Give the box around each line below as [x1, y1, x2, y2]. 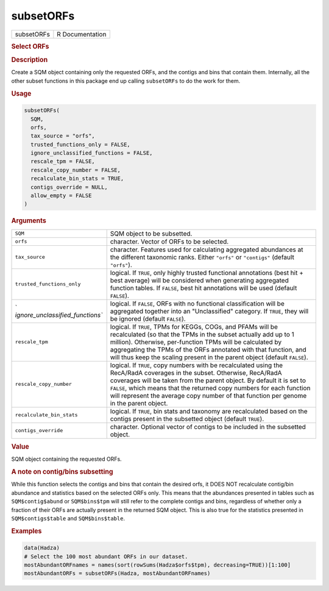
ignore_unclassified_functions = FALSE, [30, 150, 153, 156]
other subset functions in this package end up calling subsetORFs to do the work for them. [11, 77, 241, 85]
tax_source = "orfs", [30, 133, 96, 139]
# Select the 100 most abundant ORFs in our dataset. [24, 553, 188, 560]
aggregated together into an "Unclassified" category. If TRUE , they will [110, 307, 309, 315]
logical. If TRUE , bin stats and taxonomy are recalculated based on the [110, 407, 308, 415]
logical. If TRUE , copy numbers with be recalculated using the [110, 361, 283, 369]
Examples [11, 526, 42, 535]
